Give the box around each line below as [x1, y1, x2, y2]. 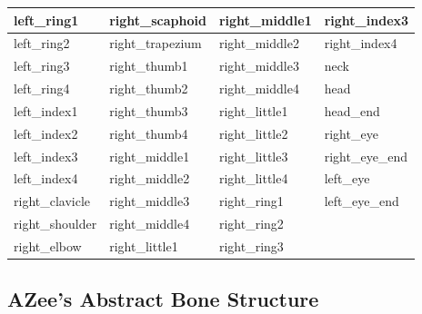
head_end [324, 101, 380, 120]
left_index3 [14, 146, 78, 165]
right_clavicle [14, 191, 91, 211]
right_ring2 [218, 214, 284, 233]
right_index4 [324, 34, 397, 53]
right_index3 [324, 10, 409, 29]
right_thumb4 [109, 123, 188, 142]
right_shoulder [14, 214, 97, 233]
